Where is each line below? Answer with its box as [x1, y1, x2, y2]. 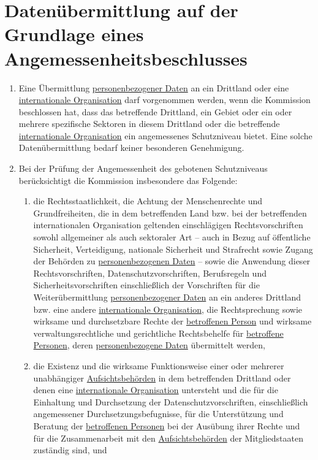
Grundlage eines [4, 21, 144, 47]
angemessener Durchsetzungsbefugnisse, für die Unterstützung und [33, 407, 284, 420]
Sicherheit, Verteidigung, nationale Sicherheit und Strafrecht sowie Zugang [33, 242, 313, 255]
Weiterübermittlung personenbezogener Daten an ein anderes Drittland [33, 291, 301, 303]
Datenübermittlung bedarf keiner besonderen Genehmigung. [18, 141, 244, 154]
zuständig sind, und [33, 443, 107, 456]
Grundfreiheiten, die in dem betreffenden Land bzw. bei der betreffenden [33, 206, 307, 219]
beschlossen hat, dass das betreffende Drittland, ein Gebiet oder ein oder [18, 105, 292, 118]
